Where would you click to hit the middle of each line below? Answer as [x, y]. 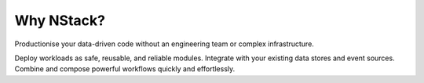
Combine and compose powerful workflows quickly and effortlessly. [125, 69]
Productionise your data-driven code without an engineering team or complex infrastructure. [164, 44]
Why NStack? [60, 20]
